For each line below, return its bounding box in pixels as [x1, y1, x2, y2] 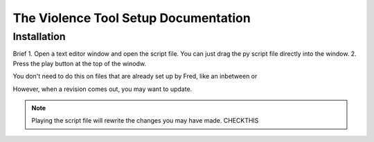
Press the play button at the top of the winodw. [12, 59, 147, 68]
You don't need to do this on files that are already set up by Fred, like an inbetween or [12, 72, 258, 81]
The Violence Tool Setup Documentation [12, 10, 251, 26]
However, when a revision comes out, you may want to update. [12, 85, 193, 93]
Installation [12, 30, 66, 43]
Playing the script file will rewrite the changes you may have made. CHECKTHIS [31, 116, 259, 125]
